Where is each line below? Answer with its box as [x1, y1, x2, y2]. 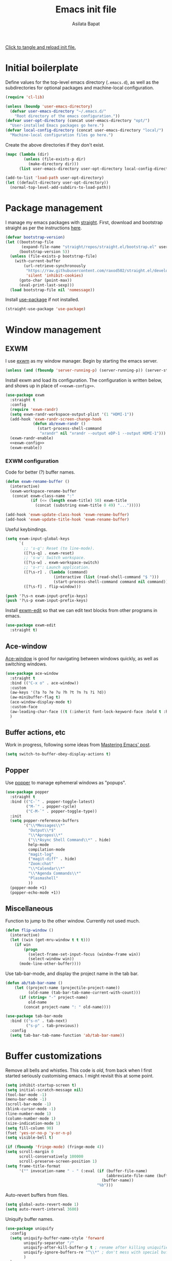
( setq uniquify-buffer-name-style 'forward [10, 1235, 104, 1240]
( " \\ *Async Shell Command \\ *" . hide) [28, 837, 111, 842]
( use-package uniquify [5, 1226, 54, 1231]
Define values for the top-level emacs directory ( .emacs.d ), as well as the [5, 79, 159, 85]
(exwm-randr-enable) [10, 436, 54, 441]
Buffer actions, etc [5, 728, 66, 737]
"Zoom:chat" [28, 861, 54, 867]
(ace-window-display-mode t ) [10, 699, 72, 705]
